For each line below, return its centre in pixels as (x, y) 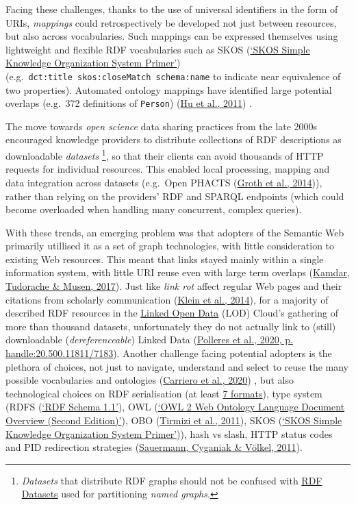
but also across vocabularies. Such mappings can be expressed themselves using (172, 36)
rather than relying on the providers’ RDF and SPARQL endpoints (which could (175, 196)
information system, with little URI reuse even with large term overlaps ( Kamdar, (178, 272)
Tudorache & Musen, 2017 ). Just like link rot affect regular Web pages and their (174, 286)
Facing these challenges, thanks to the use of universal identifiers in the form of (172, 9)
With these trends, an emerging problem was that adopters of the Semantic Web (175, 232)
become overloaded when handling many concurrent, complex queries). (154, 209)
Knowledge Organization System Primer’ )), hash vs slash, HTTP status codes (169, 433)
